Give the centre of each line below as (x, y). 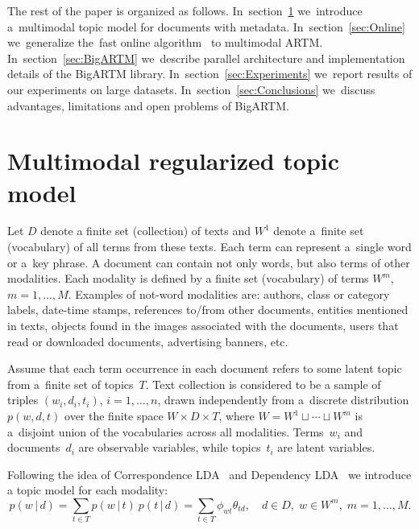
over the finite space (114, 415)
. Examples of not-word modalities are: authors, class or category (229, 293)
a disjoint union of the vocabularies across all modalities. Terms (166, 431)
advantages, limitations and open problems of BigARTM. (148, 105)
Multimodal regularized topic (174, 161)
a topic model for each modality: (88, 490)
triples (23, 400)
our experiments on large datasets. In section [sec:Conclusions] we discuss (191, 89)
